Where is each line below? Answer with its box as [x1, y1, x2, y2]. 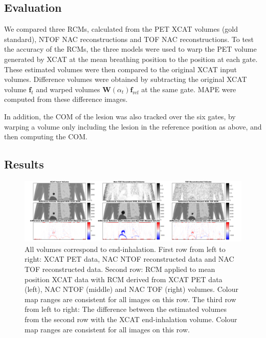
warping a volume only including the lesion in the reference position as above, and [4, 121, 262, 132]
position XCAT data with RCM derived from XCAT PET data [25, 273, 223, 284]
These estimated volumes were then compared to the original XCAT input [4, 64, 237, 74]
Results [4, 156, 44, 172]
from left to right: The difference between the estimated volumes [25, 304, 227, 314]
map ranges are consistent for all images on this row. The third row [25, 293, 236, 304]
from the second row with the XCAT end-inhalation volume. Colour [25, 313, 237, 324]
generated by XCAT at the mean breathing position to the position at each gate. [4, 53, 258, 64]
